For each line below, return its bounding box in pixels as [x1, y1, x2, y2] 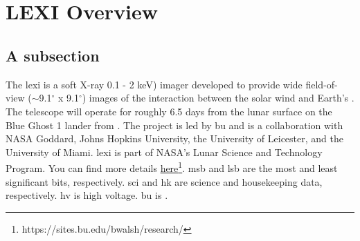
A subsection [6, 44, 100, 66]
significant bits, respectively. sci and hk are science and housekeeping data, [6, 174, 323, 189]
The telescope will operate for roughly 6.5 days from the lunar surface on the [6, 104, 332, 118]
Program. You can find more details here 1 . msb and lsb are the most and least [6, 159, 338, 175]
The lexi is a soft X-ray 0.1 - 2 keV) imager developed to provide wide [6, 77, 303, 91]
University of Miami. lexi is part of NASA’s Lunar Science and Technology [6, 144, 323, 159]
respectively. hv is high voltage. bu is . [6, 188, 168, 202]
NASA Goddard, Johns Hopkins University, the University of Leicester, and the [6, 131, 343, 146]
